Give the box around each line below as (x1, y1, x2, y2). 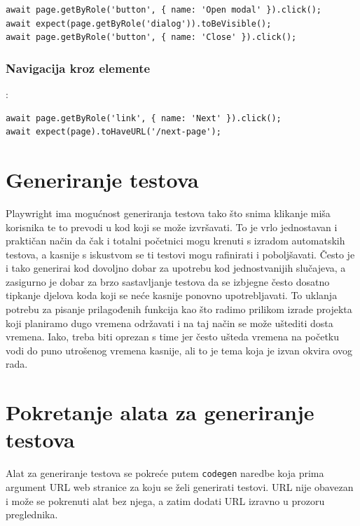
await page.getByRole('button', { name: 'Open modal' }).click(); (6, 5, 322, 15)
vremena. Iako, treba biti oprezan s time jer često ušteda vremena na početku (6, 329, 339, 344)
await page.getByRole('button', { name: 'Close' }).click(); (6, 32, 297, 43)
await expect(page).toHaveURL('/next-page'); (6, 127, 221, 137)
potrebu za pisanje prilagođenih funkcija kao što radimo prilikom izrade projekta (6, 302, 352, 317)
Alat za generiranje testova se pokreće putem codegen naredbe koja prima (6, 466, 324, 480)
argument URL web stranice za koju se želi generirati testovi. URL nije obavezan (6, 480, 354, 494)
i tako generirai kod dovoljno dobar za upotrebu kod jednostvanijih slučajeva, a (6, 261, 346, 275)
